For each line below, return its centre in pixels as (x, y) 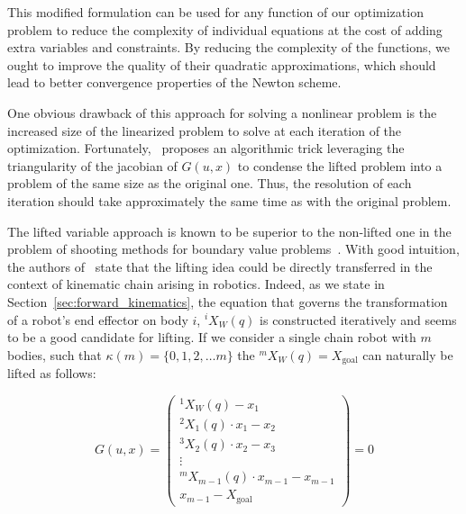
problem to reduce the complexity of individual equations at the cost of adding (225, 29)
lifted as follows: (52, 373)
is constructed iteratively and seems (358, 319)
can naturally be (408, 354)
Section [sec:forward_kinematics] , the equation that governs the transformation (228, 301)
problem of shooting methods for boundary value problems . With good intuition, (233, 249)
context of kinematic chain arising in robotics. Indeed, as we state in (196, 284)
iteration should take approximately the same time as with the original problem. (229, 200)
